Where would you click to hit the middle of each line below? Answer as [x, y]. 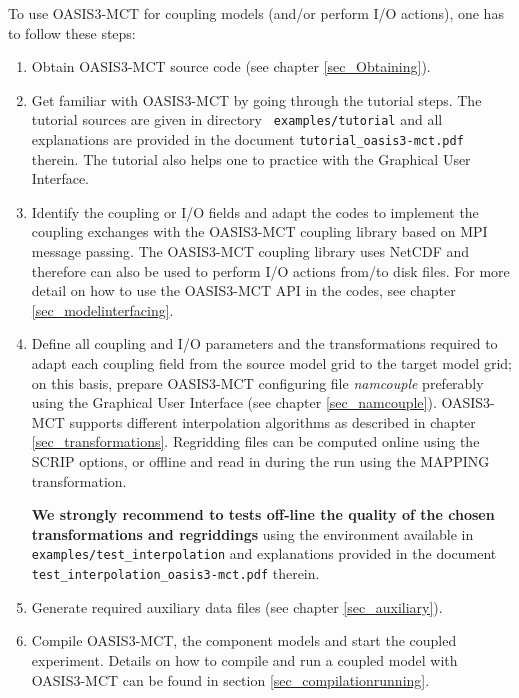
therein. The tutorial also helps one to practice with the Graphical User [251, 158]
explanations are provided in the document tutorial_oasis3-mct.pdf [247, 139]
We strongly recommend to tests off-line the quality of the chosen [263, 514]
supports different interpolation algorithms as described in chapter [272, 421]
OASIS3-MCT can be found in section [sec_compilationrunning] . [230, 679]
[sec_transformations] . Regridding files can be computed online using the [255, 441]
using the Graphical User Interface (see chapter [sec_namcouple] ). [234, 402]
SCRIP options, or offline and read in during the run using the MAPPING [260, 461]
